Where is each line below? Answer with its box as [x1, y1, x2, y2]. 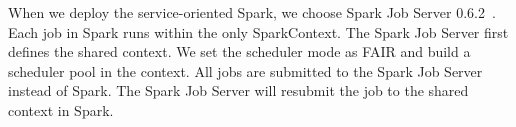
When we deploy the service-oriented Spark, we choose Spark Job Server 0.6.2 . [8, 2, 496, 22]
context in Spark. [8, 99, 114, 120]
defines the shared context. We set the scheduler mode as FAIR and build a [8, 41, 471, 62]
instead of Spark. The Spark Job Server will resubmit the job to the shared [8, 80, 469, 101]
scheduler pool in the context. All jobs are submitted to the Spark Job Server [8, 60, 483, 81]
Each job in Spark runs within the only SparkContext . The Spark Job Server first [8, 21, 509, 42]
